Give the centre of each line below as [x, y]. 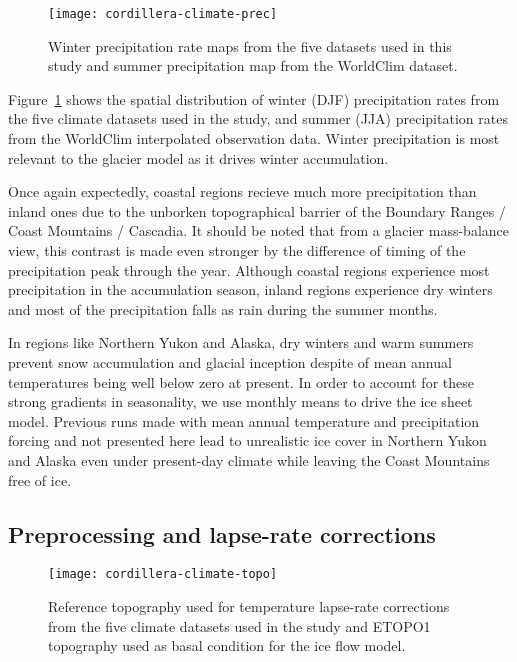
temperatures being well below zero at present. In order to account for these [241, 381]
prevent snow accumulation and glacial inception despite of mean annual [230, 361]
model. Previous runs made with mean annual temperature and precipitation [244, 420]
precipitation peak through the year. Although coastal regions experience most [249, 269]
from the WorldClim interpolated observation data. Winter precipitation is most [254, 138]
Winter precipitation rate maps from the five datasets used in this [250, 45]
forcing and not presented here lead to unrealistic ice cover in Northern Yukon [247, 440]
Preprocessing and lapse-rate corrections [222, 533]
